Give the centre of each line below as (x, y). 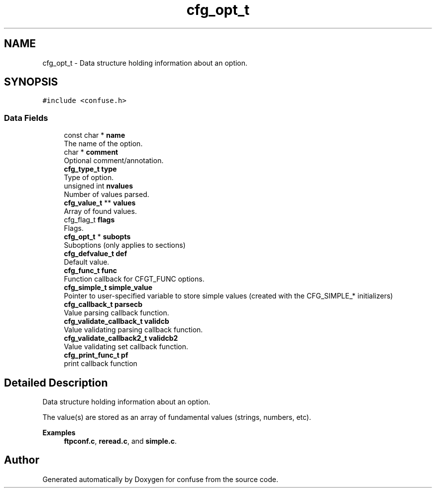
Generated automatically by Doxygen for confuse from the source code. (161, 479)
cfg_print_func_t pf (96, 355)
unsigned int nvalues (98, 186)
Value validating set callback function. (126, 347)
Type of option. (89, 178)
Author (22, 460)
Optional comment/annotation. (114, 161)
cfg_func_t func (90, 271)
